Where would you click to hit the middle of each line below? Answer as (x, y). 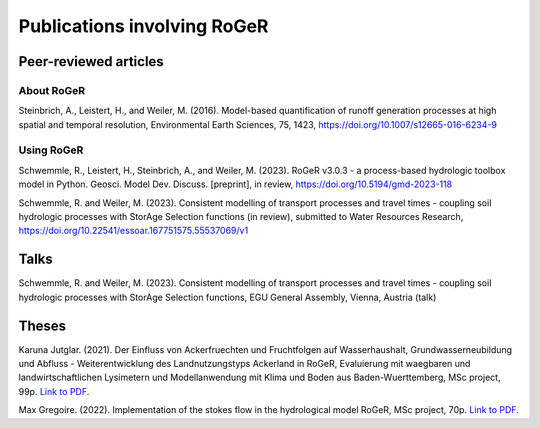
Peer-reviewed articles (91, 61)
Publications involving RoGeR (143, 26)
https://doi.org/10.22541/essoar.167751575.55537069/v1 (133, 231)
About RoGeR (51, 90)
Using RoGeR (51, 150)
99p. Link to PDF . (54, 391)
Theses (42, 325)
